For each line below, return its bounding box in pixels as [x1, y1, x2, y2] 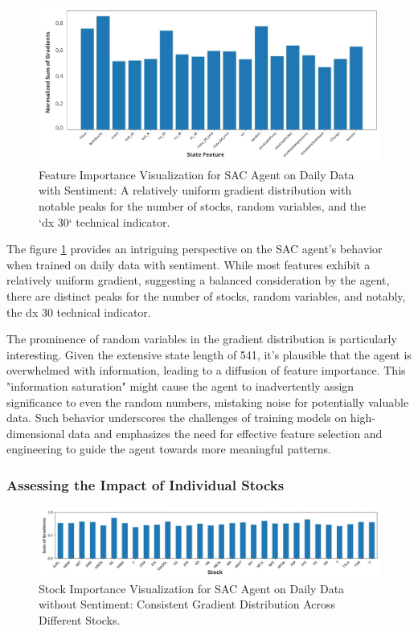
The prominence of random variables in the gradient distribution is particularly [6, 330, 397, 347]
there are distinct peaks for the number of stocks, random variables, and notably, [6, 287, 406, 304]
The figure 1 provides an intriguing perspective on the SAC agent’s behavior [6, 240, 383, 257]
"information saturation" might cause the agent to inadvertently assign [6, 377, 354, 394]
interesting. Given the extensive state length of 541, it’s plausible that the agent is [6, 346, 412, 363]
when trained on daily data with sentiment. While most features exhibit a [6, 256, 371, 272]
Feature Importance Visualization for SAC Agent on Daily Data [39, 166, 354, 182]
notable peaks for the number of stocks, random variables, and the [39, 197, 366, 214]
